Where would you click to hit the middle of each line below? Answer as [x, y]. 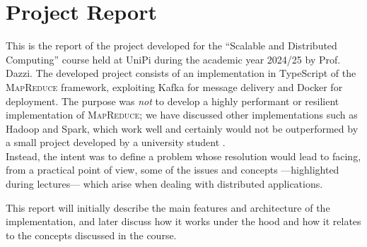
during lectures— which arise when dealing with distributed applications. [164, 184]
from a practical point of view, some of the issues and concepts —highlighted [173, 170]
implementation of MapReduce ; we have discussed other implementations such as [182, 115]
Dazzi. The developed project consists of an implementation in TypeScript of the [181, 73]
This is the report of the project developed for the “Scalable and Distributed [171, 46]
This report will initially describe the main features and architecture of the [168, 207]
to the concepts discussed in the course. [91, 235]
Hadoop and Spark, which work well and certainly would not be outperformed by [182, 128]
